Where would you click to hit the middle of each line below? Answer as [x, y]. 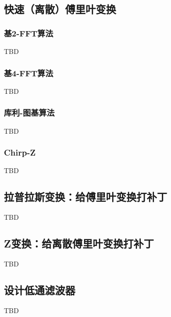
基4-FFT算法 [29, 73]
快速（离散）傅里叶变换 [60, 9]
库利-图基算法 [29, 113]
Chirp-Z [20, 152]
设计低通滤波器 [40, 290]
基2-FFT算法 [29, 33]
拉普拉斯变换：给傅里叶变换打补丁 [85, 197]
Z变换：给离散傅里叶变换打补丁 [79, 243]
